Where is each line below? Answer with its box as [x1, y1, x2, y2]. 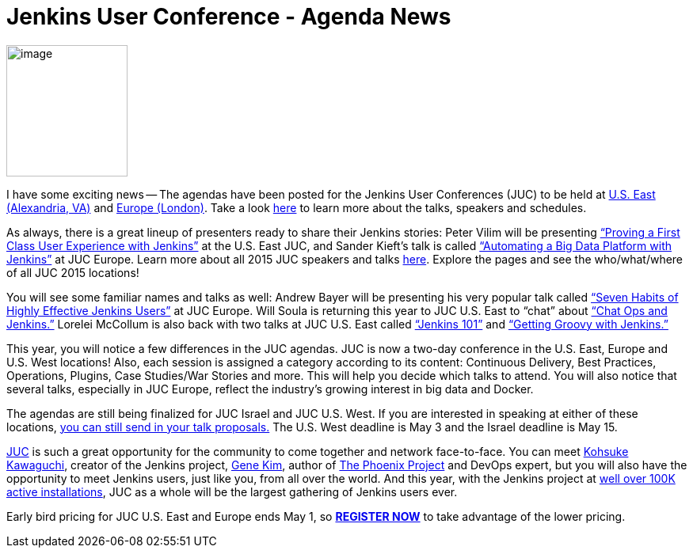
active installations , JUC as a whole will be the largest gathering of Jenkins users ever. [6, 484, 458, 499]
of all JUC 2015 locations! [6, 265, 139, 279]
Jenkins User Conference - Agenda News [6, 3, 451, 30]
